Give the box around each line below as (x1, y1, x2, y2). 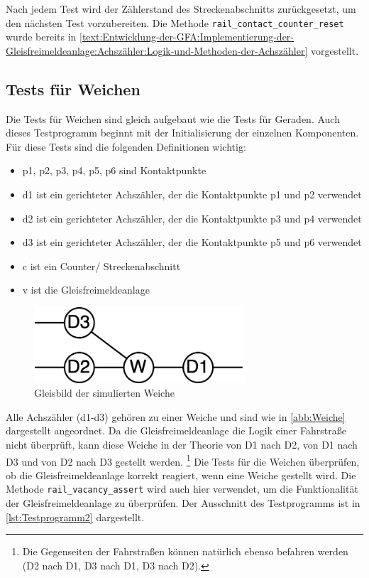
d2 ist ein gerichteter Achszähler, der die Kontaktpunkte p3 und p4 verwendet (22, 210, 362, 225)
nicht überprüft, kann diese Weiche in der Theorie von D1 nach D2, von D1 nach (6, 437, 358, 451)
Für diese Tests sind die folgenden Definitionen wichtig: (6, 139, 246, 154)
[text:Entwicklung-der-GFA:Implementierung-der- (79, 29, 294, 44)
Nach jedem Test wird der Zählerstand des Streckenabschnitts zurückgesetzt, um (6, 1, 356, 16)
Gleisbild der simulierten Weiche (34, 385, 175, 400)
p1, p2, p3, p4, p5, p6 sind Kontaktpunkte (22, 163, 206, 178)
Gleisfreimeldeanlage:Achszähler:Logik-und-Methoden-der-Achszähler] (6, 43, 308, 58)
